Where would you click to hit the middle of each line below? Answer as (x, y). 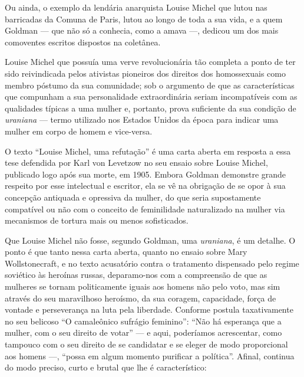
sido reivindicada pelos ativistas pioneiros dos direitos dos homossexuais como (145, 73)
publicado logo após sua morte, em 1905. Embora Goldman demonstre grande (146, 174)
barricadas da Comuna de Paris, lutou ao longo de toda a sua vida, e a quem (144, 19)
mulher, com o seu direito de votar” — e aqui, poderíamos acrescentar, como (143, 332)
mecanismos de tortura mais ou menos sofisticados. (97, 220)
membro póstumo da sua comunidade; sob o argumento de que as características (150, 85)
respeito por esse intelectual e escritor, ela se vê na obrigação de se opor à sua (145, 186)
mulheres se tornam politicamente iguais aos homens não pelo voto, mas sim (143, 286)
